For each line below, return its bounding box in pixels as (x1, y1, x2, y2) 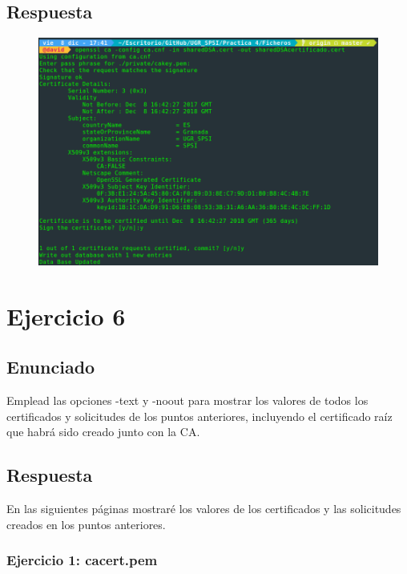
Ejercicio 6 (6, 299, 126, 332)
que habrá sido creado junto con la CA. (6, 423, 200, 440)
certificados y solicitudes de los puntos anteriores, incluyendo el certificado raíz (6, 407, 393, 424)
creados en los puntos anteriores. (6, 515, 166, 532)
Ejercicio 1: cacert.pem (6, 550, 158, 570)
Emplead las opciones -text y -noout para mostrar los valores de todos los (6, 392, 369, 409)
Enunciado (6, 354, 95, 379)
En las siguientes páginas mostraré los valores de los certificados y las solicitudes (6, 500, 401, 517)
